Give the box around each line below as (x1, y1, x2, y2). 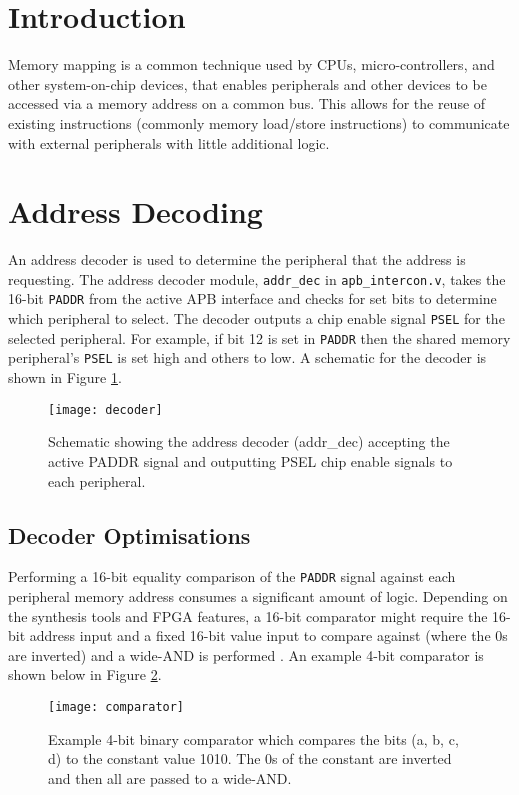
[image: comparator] (48, 699, 185, 714)
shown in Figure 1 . (8, 367, 122, 388)
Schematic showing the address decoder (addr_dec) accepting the (48, 431, 450, 452)
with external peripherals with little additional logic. (8, 132, 330, 153)
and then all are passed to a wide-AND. (48, 767, 292, 788)
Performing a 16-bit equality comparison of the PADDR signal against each (8, 566, 456, 587)
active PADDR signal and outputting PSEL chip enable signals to (48, 450, 453, 471)
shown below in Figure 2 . (8, 664, 162, 685)
